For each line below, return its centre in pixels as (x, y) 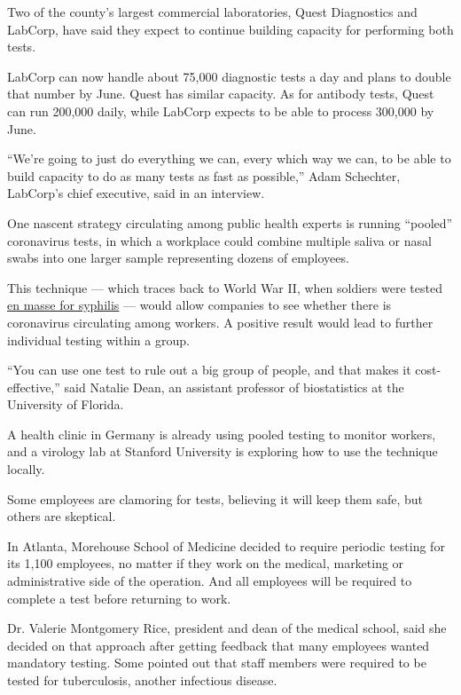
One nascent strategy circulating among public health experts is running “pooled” (230, 222)
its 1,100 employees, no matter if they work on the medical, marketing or (206, 563)
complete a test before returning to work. (119, 598)
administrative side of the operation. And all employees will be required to (210, 581)
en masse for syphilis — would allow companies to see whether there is (199, 305)
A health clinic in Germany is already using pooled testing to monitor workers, (222, 434)
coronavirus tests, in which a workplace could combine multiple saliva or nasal (219, 240)
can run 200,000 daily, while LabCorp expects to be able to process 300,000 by (221, 111)
